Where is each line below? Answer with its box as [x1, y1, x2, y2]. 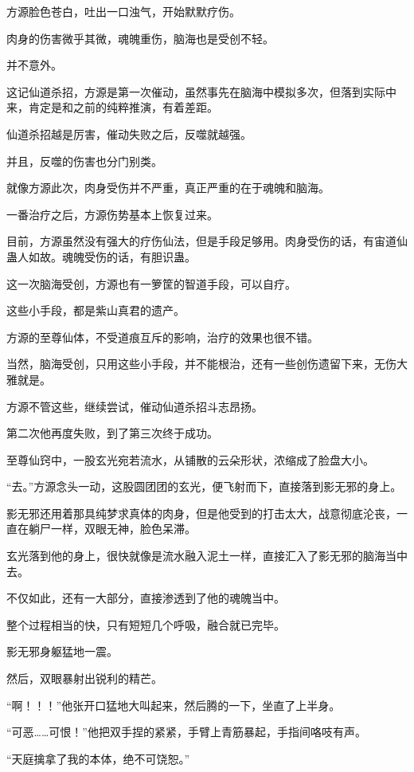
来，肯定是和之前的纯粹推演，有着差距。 [6, 99, 218, 116]
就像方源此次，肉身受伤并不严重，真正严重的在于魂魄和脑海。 [6, 179, 330, 196]
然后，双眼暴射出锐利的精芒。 [6, 670, 162, 687]
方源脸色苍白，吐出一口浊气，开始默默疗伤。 [6, 3, 240, 19]
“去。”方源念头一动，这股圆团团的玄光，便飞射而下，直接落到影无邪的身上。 [6, 478, 402, 495]
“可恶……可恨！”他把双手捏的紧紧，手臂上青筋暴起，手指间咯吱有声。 [6, 723, 366, 740]
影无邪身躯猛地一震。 [6, 643, 118, 660]
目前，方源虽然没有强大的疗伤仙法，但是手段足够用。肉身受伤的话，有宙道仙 [6, 233, 408, 249]
